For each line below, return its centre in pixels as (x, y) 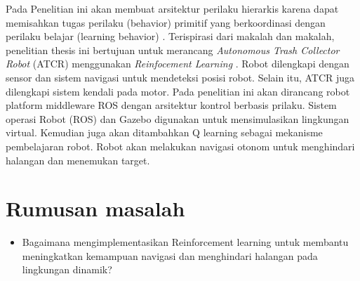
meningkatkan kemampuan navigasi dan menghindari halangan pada (170, 255)
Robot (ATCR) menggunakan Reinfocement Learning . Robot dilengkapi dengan (178, 64)
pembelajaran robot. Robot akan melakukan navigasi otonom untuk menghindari (180, 146)
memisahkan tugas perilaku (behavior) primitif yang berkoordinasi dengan (166, 22)
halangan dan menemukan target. (78, 160)
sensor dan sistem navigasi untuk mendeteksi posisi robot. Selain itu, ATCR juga (180, 77)
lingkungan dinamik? (67, 269)
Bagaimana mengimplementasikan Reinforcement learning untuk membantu (185, 242)
